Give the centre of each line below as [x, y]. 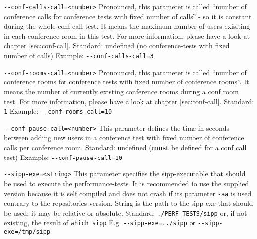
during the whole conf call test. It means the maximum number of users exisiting [127, 26]
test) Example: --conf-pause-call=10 [63, 157]
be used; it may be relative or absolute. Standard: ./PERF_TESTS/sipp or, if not [126, 212]
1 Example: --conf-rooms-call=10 [58, 111]
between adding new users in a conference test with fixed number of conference [124, 137]
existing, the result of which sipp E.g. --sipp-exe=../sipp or [100, 222]
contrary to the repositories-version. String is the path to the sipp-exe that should [128, 203]
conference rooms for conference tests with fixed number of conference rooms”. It [127, 82]
